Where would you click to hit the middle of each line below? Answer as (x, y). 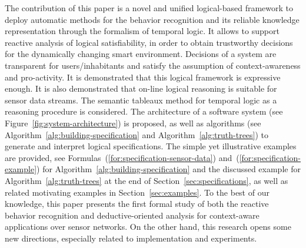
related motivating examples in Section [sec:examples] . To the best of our (137, 192)
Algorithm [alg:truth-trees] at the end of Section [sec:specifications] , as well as (147, 180)
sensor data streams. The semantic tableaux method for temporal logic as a (141, 100)
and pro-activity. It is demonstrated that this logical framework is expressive (143, 77)
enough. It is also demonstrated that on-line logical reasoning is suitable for (141, 88)
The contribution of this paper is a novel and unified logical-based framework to (149, 8)
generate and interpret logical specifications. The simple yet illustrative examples (151, 146)
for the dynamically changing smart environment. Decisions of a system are (141, 54)
